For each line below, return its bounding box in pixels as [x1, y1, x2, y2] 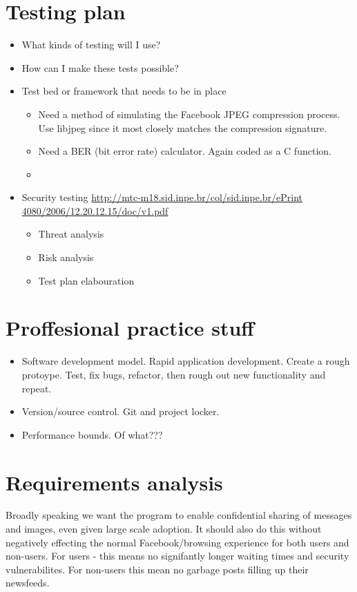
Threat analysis [38, 227, 104, 241]
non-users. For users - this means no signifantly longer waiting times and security [6, 548, 349, 563]
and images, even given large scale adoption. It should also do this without [6, 522, 322, 536]
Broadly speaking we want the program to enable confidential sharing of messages [6, 508, 352, 522]
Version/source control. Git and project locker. [21, 404, 220, 419]
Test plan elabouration [38, 273, 135, 287]
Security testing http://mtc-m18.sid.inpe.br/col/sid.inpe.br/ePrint [21, 190, 303, 204]
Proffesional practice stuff [6, 314, 255, 342]
